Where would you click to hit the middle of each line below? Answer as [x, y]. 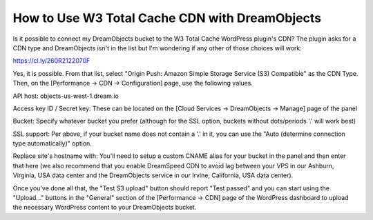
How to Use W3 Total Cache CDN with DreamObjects [167, 18]
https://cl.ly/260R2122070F [51, 61]
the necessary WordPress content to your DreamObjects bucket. [105, 208]
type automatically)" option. [52, 143]
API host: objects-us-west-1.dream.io [66, 96]
